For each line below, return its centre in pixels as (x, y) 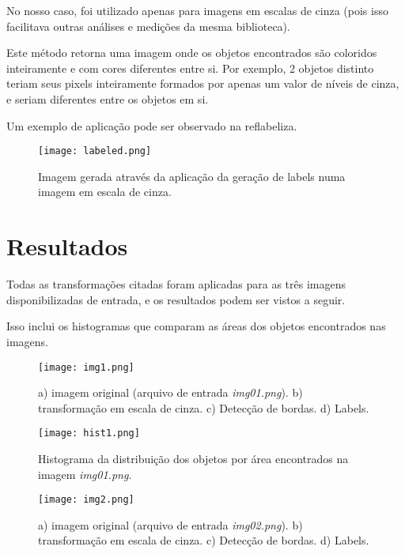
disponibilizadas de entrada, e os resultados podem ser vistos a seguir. (176, 299)
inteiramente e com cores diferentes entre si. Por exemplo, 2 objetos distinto (190, 68)
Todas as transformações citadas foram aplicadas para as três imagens (176, 284)
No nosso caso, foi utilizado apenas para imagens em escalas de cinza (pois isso (197, 10)
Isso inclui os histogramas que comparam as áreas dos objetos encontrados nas (196, 326)
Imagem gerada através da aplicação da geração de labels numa (192, 176)
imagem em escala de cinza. (105, 192)
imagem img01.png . (85, 474)
